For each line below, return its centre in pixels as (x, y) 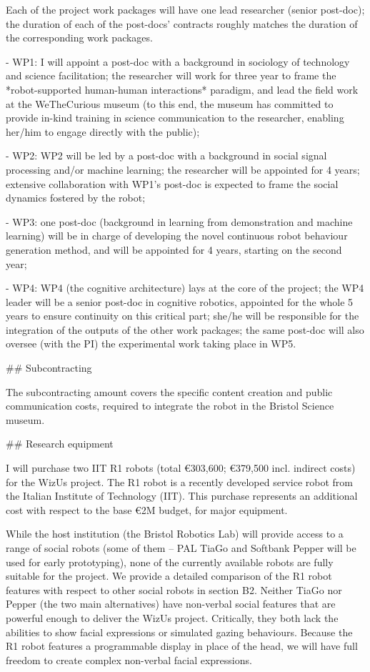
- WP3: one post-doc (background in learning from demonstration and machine (179, 221)
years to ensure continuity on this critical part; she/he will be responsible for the (182, 316)
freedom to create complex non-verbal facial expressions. (129, 659)
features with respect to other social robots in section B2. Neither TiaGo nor (174, 589)
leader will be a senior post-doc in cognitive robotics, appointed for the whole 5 (180, 301)
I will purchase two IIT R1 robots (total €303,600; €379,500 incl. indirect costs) (181, 468)
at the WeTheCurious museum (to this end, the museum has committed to (170, 103)
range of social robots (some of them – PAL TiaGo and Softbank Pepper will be (181, 548)
